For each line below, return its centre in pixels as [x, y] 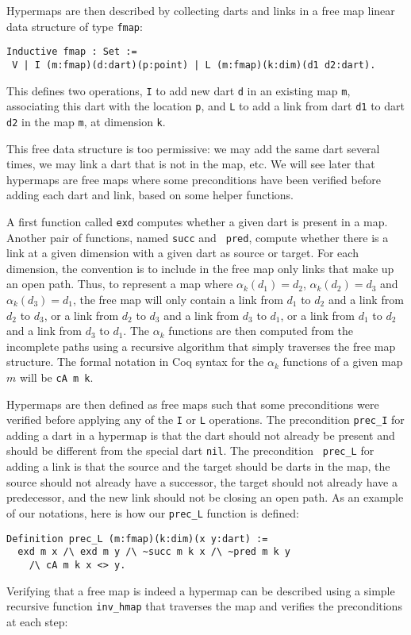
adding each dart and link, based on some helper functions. [150, 195]
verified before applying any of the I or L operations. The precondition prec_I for [205, 419]
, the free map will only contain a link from [178, 299]
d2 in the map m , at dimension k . [86, 121]
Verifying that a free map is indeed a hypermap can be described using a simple [201, 590]
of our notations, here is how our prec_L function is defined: [153, 512]
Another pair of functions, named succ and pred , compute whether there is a [198, 237]
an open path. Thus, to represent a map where [120, 284]
